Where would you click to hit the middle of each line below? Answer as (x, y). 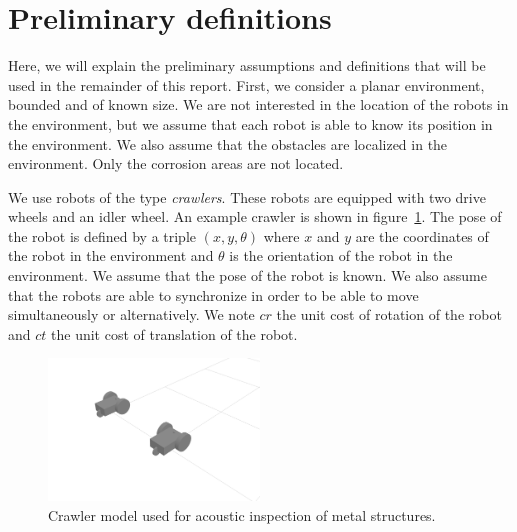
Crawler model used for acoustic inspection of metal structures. (242, 515)
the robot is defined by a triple (102, 235)
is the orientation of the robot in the (341, 255)
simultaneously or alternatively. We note (131, 314)
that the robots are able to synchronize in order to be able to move (213, 294)
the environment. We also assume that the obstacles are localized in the (228, 143)
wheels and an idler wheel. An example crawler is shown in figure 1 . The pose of (255, 216)
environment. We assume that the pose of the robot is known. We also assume (247, 275)
